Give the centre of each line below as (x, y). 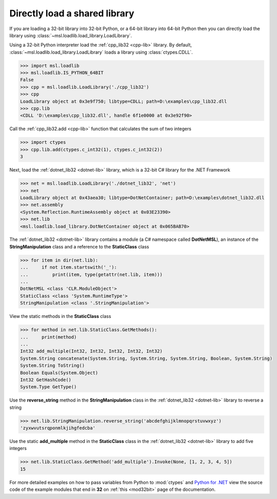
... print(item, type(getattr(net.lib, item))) (91, 275)
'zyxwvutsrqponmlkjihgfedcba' (58, 428)
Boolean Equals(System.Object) (59, 373)
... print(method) (48, 337)
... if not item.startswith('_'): (68, 267)
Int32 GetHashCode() (46, 380)
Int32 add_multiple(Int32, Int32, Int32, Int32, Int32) (91, 351)
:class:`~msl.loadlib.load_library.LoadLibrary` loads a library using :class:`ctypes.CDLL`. (101, 52)
